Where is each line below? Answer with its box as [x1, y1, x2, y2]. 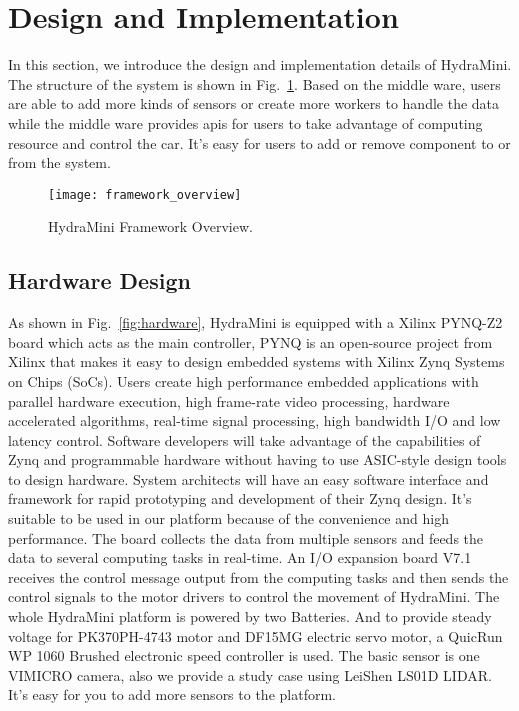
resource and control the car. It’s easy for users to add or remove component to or [8, 132, 511, 153]
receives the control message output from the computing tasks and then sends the [8, 566, 509, 587]
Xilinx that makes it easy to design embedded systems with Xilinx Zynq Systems [8, 351, 505, 372]
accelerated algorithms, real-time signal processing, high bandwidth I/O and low [8, 410, 501, 431]
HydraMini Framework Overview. [48, 216, 253, 237]
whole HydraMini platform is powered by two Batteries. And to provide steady [8, 606, 492, 627]
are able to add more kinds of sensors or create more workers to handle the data [8, 93, 500, 114]
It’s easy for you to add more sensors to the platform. [8, 684, 336, 705]
